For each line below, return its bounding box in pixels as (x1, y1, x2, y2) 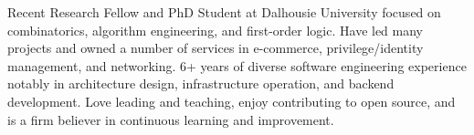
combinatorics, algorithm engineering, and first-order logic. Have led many (7, 20, 424, 39)
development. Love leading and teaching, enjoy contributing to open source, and (7, 91, 456, 110)
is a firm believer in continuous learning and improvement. (7, 109, 334, 129)
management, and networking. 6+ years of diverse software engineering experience (7, 56, 467, 75)
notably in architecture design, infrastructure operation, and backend (7, 74, 395, 93)
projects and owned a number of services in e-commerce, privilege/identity (7, 38, 424, 57)
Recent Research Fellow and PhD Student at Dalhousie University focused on (7, 3, 441, 21)
